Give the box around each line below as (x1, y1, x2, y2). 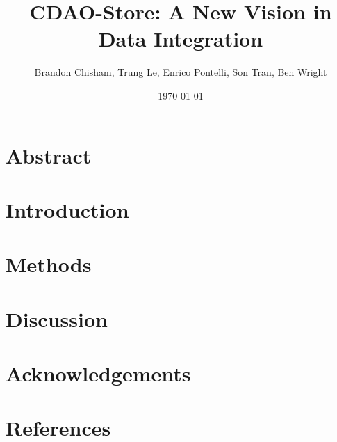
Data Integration (98, 24, 263, 53)
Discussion (6, 304, 108, 333)
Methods (6, 250, 92, 278)
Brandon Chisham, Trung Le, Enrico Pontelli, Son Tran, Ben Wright (34, 65, 327, 79)
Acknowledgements (6, 359, 191, 387)
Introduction (6, 195, 129, 223)
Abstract (6, 141, 92, 169)
